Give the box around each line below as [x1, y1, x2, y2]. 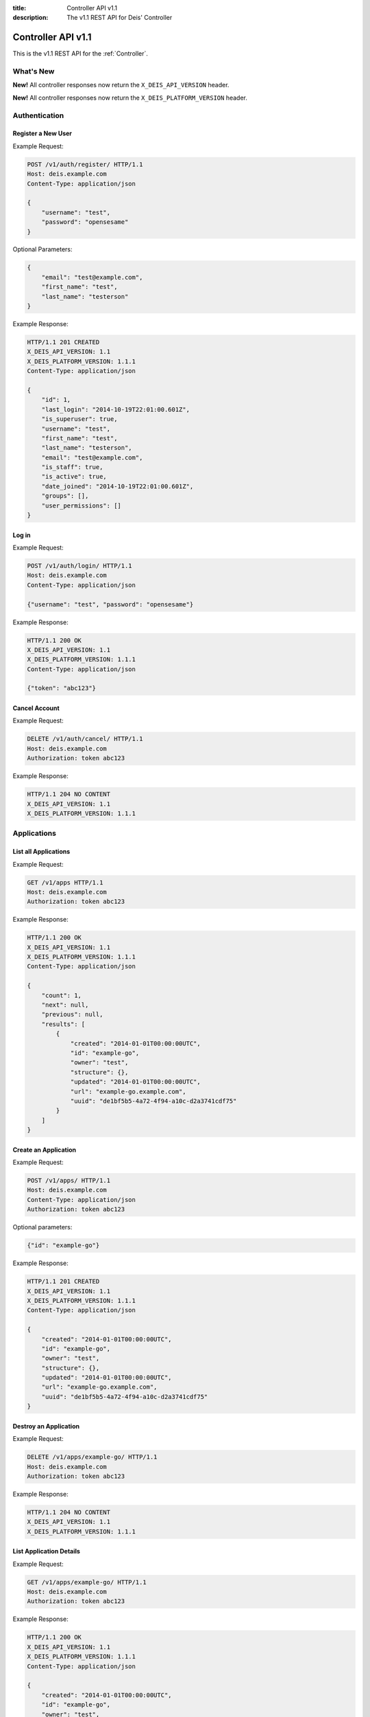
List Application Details [12, 1547, 80, 1556]
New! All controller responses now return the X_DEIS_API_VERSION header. [12, 81, 230, 89]
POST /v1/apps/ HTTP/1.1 [27, 1176, 111, 1185]
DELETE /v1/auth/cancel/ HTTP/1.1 [27, 735, 143, 743]
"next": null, [41, 1001, 89, 1009]
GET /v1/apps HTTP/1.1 [27, 878, 103, 886]
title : [12, 4, 27, 12]
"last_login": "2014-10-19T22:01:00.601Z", [41, 405, 190, 413]
